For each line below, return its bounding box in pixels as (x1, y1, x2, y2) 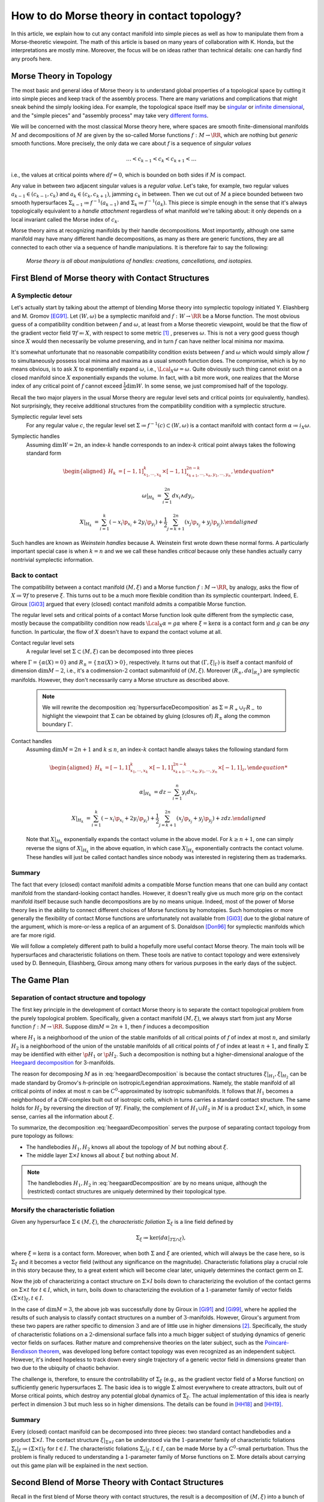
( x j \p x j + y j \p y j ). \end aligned (184, 518, 258, 528)
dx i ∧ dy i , (172, 492, 195, 500)
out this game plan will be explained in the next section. (11, 1462, 148, 1469)
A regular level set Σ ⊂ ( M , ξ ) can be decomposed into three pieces (26, 648, 194, 655)
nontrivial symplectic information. (11, 556, 94, 563)
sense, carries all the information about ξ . (11, 1113, 114, 1120)
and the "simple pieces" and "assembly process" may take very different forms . (11, 112, 209, 119)
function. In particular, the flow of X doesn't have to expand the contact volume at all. (11, 628, 223, 635)
